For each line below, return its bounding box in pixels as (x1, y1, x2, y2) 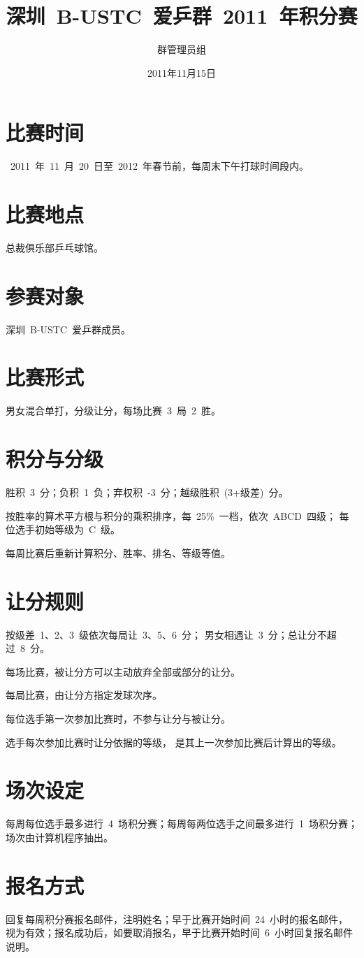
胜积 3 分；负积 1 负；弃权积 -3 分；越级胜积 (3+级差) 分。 (6, 485, 289, 500)
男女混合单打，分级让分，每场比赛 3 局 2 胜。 (6, 403, 221, 418)
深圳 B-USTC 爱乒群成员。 (6, 321, 131, 336)
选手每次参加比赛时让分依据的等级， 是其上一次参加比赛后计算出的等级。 (6, 734, 342, 749)
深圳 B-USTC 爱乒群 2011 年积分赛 (6, 1, 358, 30)
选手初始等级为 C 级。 (15, 522, 121, 537)
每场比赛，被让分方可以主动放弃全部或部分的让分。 (6, 664, 240, 678)
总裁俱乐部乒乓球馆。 (6, 240, 103, 254)
